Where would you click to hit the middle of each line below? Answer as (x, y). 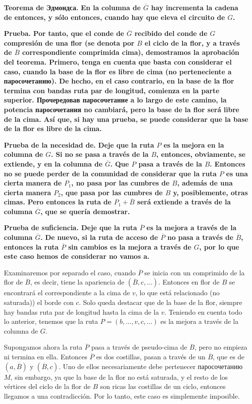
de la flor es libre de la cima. (53, 128)
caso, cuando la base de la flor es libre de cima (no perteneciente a (118, 71)
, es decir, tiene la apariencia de (77, 282)
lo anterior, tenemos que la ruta (51, 321)
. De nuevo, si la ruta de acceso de (99, 237)
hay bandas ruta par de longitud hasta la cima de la (82, 311)
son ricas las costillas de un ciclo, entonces (163, 386)
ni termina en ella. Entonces (46, 356)
